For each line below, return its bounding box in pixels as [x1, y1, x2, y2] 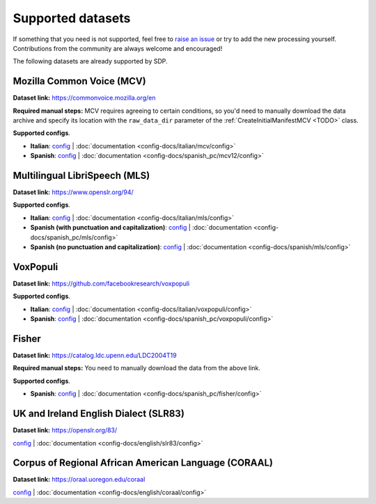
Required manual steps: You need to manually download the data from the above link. [13, 364, 261, 372]
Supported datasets [13, 10, 131, 26]
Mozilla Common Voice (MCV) [13, 75, 146, 87]
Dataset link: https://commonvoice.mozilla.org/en [13, 94, 156, 102]
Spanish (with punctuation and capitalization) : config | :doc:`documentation [30, 223, 252, 232]
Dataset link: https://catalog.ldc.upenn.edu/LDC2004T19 [13, 352, 177, 360]
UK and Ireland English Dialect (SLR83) [13, 408, 185, 420]
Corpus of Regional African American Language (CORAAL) [13, 457, 273, 469]
